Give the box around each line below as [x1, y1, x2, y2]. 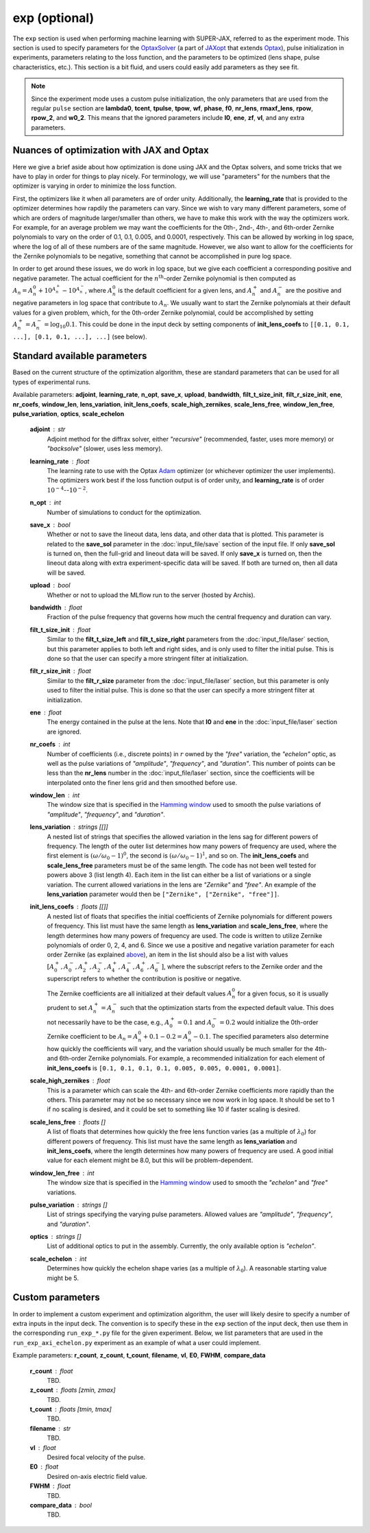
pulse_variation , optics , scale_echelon [12, 410, 125, 418]
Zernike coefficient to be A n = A [47, 1033, 138, 1042]
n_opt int [29, 498, 62, 507]
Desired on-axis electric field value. [47, 1472, 147, 1480]
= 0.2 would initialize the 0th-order [219, 1018, 319, 1026]
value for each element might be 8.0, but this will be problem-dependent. [47, 1156, 254, 1165]
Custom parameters [12, 1292, 100, 1303]
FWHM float [29, 1482, 71, 1490]
